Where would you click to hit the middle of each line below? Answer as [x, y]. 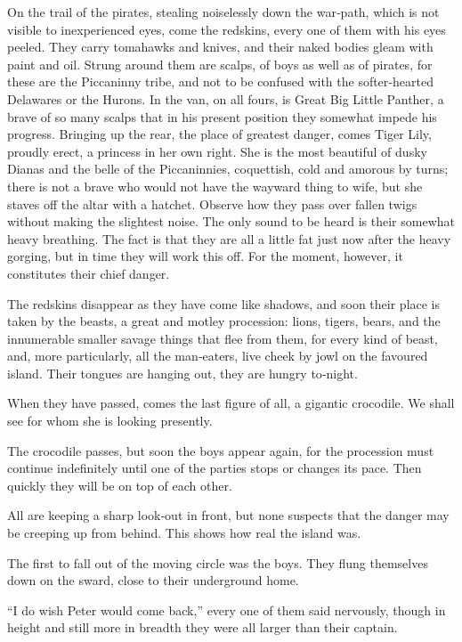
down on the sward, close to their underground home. [153, 580]
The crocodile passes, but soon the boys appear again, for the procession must [221, 450]
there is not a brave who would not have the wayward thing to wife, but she [215, 186]
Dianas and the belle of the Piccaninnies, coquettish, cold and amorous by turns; [228, 169]
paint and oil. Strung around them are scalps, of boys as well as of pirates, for [220, 64]
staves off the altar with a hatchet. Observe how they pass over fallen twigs [212, 203]
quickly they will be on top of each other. [120, 485]
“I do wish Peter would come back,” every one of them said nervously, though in [227, 609]
